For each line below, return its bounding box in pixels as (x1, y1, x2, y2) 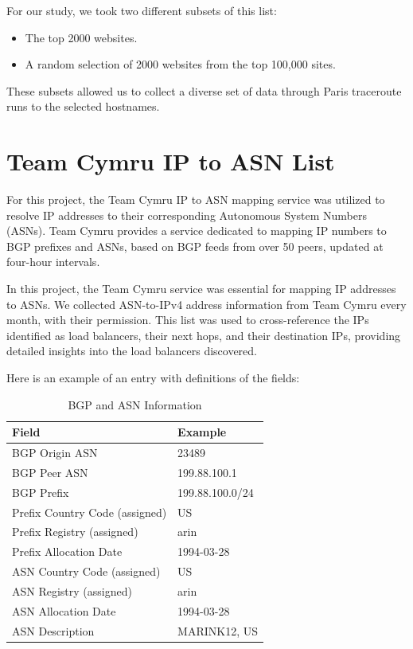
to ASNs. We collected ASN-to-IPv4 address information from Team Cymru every (6, 295, 407, 312)
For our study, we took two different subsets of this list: (6, 2, 277, 18)
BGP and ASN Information (68, 396, 202, 412)
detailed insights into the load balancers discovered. (6, 342, 257, 359)
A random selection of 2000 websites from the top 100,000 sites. (25, 56, 336, 72)
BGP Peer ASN (12, 463, 88, 480)
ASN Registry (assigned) (12, 582, 132, 599)
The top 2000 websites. (25, 29, 138, 45)
